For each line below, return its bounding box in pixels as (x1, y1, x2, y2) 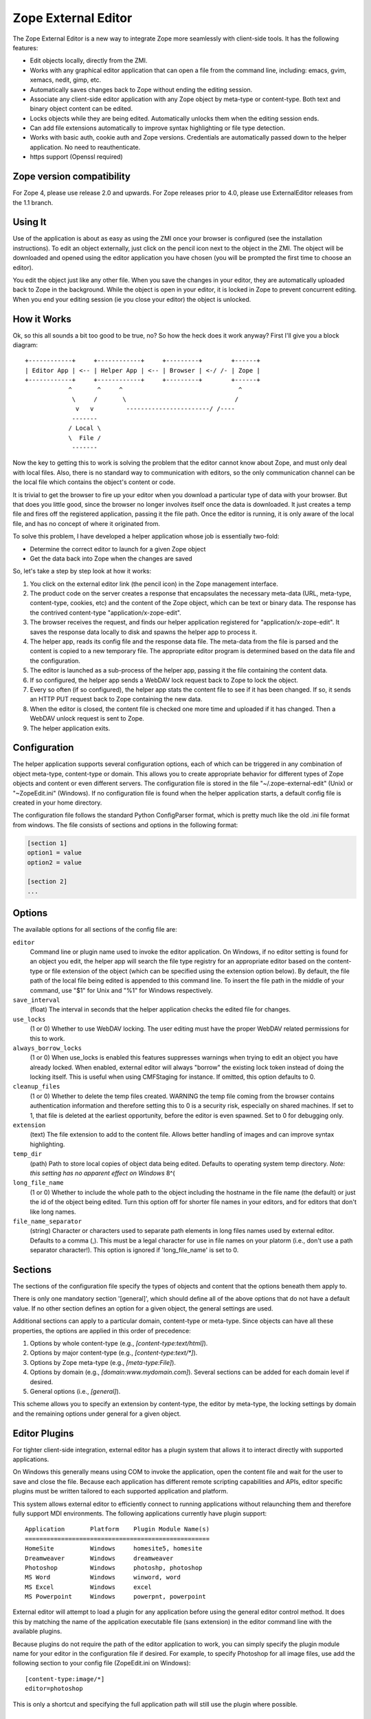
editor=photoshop (25, 1685, 83, 1693)
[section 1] (27, 839, 68, 847)
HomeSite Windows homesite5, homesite (25, 1544, 203, 1553)
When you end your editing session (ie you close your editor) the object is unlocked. (12, 295, 251, 303)
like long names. (30, 1207, 76, 1216)
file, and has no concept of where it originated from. (12, 519, 161, 527)
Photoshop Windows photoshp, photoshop (25, 1564, 203, 1571)
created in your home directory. (12, 798, 102, 807)
